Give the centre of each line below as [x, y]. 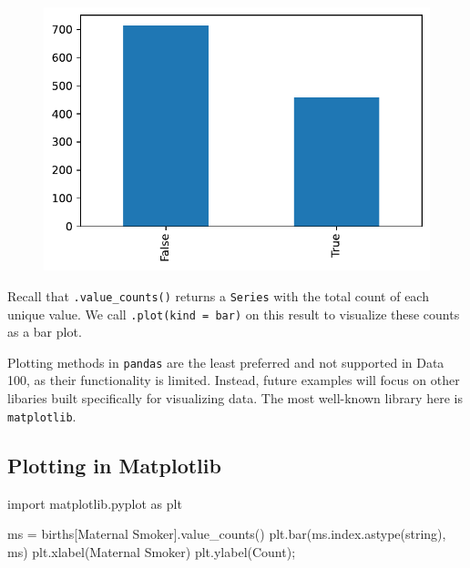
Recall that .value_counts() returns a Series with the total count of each [218, 295]
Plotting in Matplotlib [114, 465]
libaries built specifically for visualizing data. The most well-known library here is [235, 398]
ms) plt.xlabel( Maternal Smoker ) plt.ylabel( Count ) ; [152, 551]
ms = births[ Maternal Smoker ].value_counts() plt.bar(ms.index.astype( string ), [227, 534]
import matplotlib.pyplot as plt [95, 503]
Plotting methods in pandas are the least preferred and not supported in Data [226, 362]
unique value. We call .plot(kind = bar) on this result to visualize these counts [234, 314]
